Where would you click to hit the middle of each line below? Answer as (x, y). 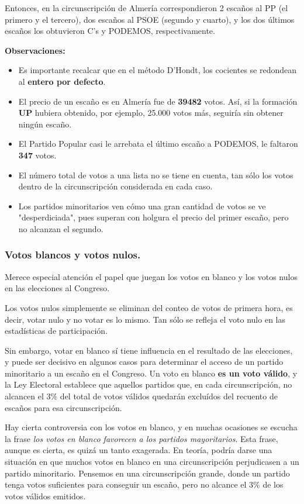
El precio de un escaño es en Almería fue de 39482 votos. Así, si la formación (158, 101)
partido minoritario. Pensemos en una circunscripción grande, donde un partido (147, 473)
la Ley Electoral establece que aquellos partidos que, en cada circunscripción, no (148, 384)
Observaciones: (35, 50)
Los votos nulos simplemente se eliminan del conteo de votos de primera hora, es (149, 307)
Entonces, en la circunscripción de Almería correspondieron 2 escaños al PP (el (146, 8)
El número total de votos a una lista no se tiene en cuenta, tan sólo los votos (156, 175)
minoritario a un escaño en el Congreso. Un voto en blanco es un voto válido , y (151, 373)
